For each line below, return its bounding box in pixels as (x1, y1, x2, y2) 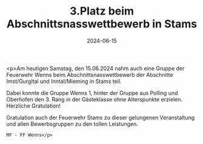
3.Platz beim (69, 4, 135, 18)
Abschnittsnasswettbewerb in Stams (6, 17, 198, 31)
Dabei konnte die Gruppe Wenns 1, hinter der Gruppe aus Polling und (6, 89, 178, 96)
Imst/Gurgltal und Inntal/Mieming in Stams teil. (6, 77, 122, 85)
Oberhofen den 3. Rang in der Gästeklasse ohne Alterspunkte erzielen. (6, 96, 183, 103)
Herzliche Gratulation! (6, 102, 61, 110)
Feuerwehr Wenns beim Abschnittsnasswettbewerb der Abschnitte (6, 71, 173, 78)
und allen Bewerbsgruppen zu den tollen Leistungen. (6, 120, 138, 128)
